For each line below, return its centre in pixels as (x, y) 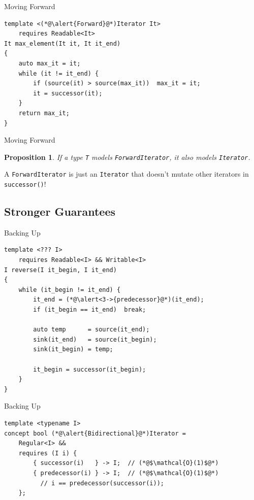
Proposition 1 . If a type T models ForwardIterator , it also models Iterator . (127, 157)
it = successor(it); (68, 93)
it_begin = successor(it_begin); (90, 369)
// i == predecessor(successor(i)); (102, 483)
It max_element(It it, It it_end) (62, 43)
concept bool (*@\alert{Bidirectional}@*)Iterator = (95, 433)
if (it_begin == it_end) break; (90, 310)
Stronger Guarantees (60, 211)
